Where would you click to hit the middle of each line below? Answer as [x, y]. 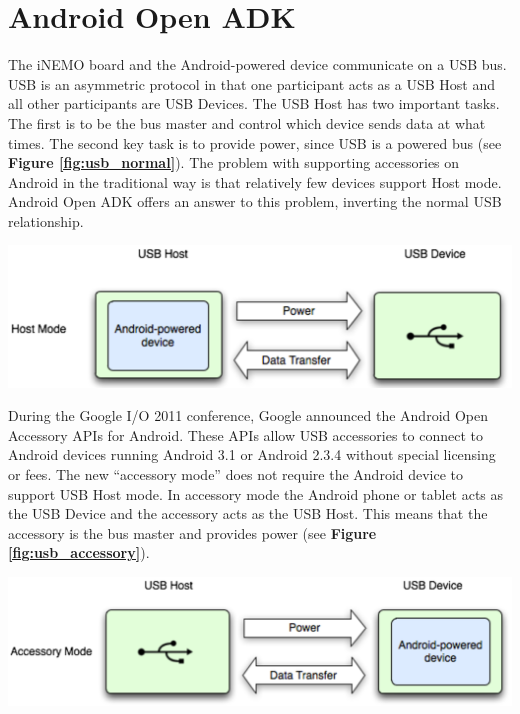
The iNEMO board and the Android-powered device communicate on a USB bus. [257, 64]
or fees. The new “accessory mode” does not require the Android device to [236, 474]
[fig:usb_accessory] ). [79, 552]
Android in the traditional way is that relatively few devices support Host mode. [255, 181]
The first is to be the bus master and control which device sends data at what [247, 122]
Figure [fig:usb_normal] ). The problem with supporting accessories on [234, 162]
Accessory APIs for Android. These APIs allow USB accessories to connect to [245, 434]
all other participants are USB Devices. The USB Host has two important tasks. [254, 103]
